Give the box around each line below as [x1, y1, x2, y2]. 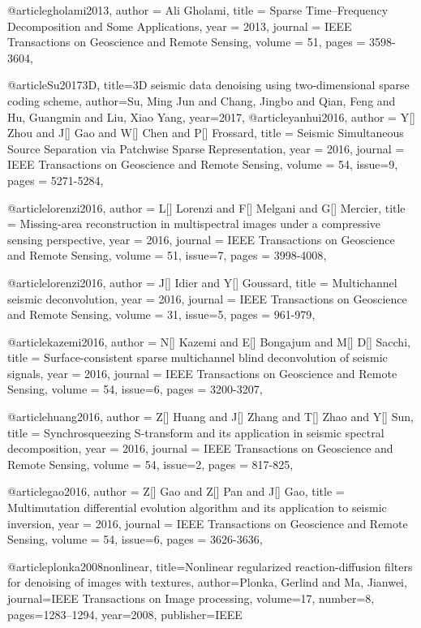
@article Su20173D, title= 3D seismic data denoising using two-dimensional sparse [7, 76, 410, 93]
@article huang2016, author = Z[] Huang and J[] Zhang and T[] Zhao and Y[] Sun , [7, 408, 414, 425]
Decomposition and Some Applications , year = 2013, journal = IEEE [7, 17, 352, 34]
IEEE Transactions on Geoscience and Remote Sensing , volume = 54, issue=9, [7, 156, 398, 173]
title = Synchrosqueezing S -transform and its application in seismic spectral [7, 424, 384, 441]
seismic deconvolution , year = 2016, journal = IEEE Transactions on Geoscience [7, 290, 407, 307]
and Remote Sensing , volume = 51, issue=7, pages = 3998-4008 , [7, 247, 327, 264]
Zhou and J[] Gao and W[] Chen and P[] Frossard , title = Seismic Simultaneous [7, 124, 404, 141]
